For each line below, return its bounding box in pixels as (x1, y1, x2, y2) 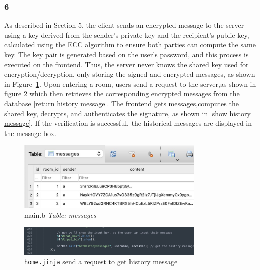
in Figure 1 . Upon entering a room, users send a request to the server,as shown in (4, 78, 256, 89)
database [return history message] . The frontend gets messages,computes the (4, 98, 239, 108)
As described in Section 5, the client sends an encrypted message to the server (4, 20, 244, 30)
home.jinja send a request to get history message (24, 256, 178, 267)
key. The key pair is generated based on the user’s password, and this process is (4, 49, 249, 59)
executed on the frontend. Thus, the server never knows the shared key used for (4, 59, 249, 69)
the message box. (4, 127, 56, 138)
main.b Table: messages (24, 209, 96, 220)
